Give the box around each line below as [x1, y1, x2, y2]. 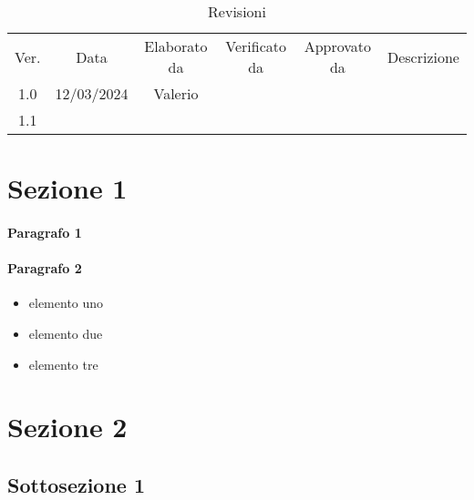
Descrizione [386, 46, 459, 67]
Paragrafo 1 [7, 222, 82, 241]
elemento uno [28, 293, 104, 312]
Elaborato [144, 36, 208, 56]
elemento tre [28, 354, 98, 373]
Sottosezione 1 [7, 470, 146, 498]
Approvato [304, 36, 372, 56]
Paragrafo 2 [7, 259, 82, 278]
